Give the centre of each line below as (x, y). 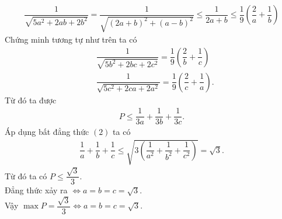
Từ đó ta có (26, 175)
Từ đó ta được (31, 100)
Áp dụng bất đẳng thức (47, 132)
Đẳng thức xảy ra (36, 190)
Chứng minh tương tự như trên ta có (71, 39)
